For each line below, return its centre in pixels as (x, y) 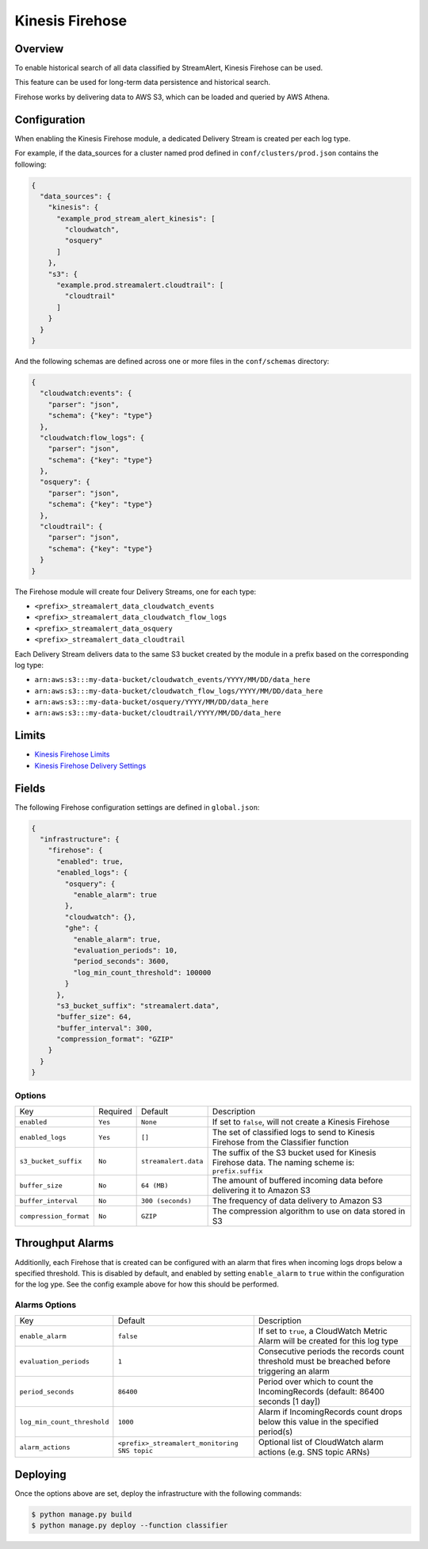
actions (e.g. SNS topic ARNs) (314, 1452)
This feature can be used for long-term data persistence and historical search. (143, 82)
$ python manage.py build (82, 1514)
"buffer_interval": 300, (105, 1028)
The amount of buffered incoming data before (298, 1180)
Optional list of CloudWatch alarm (321, 1442)
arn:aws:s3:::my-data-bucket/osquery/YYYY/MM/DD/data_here (152, 702)
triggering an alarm (294, 1371)
